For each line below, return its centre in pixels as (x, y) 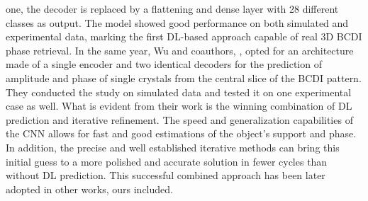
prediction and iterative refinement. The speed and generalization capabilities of (179, 119)
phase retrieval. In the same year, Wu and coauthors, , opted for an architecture (180, 50)
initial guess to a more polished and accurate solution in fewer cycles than (167, 161)
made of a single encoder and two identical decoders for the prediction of (164, 64)
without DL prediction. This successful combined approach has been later (166, 175)
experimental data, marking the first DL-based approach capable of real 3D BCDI (184, 36)
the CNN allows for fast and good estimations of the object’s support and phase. (181, 133)
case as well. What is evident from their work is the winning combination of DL (179, 106)
